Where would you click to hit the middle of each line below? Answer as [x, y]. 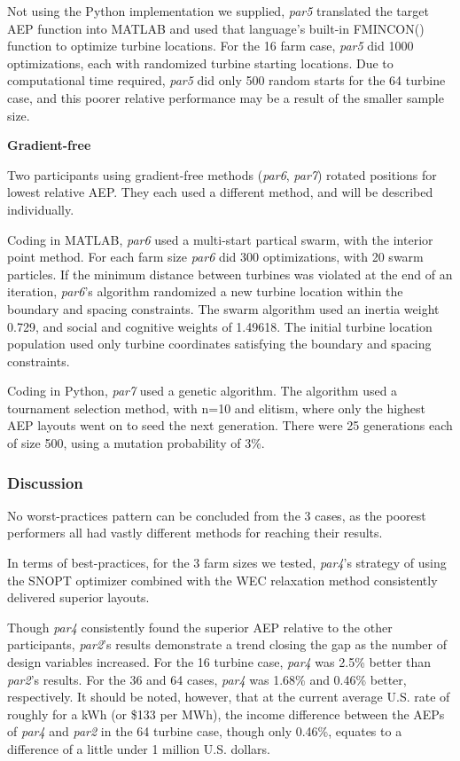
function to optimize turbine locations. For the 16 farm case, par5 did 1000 [211, 46]
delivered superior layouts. [78, 597]
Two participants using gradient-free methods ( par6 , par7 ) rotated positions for [222, 174]
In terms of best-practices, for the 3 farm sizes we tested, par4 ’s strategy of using [227, 563]
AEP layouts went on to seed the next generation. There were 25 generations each [230, 425]
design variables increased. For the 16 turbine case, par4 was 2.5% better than [219, 662]
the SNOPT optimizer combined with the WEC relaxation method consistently [222, 580]
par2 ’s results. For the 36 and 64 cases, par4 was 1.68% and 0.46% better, [207, 679]
